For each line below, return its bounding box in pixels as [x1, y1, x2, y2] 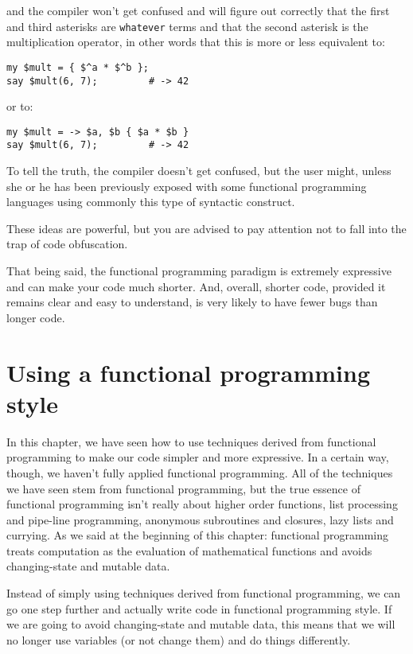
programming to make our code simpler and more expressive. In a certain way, [6, 449, 389, 465]
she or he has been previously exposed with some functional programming [6, 177, 367, 194]
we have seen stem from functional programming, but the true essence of [6, 480, 360, 496]
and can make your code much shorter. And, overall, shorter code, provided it [6, 278, 386, 294]
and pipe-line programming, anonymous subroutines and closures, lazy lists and [6, 511, 394, 527]
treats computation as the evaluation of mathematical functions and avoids [6, 542, 372, 559]
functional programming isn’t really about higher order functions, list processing [6, 496, 398, 512]
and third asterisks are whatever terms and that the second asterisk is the [6, 18, 368, 34]
